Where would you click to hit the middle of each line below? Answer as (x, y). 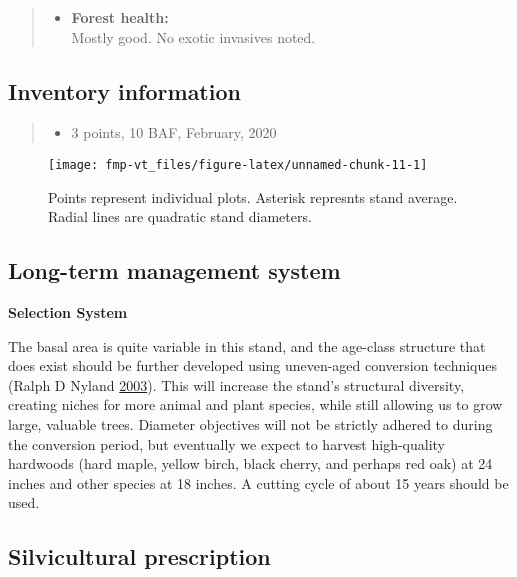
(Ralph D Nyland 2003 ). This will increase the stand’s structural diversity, (236, 384)
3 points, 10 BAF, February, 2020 (174, 132)
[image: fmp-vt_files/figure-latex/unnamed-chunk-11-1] (238, 164)
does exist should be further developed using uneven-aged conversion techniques (253, 365)
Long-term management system (174, 270)
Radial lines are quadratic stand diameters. (180, 216)
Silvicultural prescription (139, 556)
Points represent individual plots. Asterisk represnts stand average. (253, 196)
